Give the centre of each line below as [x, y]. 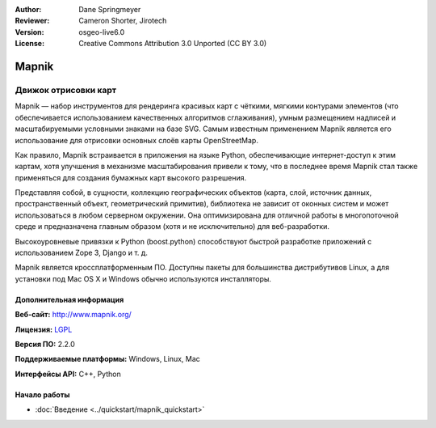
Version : [29, 32]
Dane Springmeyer [110, 9]
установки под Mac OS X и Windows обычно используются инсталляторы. [143, 278]
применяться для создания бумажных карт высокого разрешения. [131, 177]
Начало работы [42, 394]
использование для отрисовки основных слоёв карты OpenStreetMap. [136, 140]
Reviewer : [32, 21]
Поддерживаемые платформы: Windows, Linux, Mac [108, 359]
